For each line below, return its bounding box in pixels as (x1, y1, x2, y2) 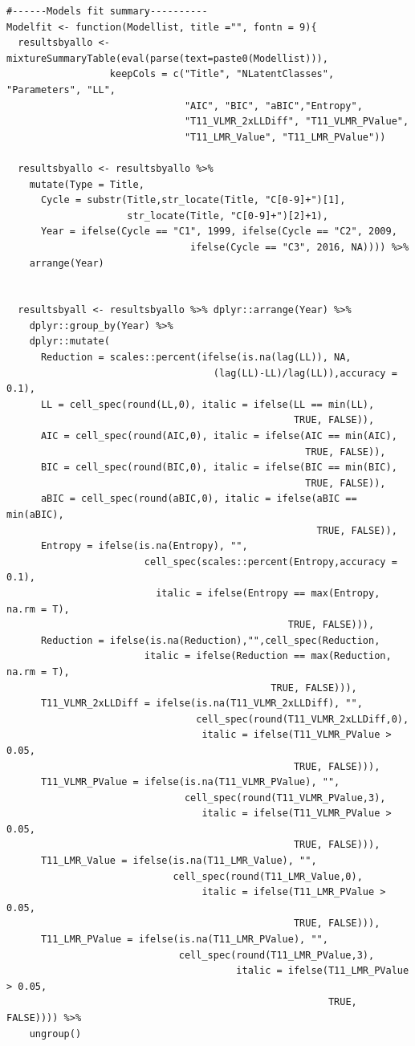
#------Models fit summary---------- (6, 6, 208, 17)
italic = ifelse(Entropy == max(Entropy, (156, 587, 380, 599)
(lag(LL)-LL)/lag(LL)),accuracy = (213, 367, 397, 379)
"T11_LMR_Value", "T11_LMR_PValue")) (184, 131, 386, 143)
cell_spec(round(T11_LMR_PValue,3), (178, 949, 375, 961)
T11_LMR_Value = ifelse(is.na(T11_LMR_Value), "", (40, 855, 317, 867)
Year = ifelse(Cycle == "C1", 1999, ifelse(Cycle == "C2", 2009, (40, 226, 397, 238)
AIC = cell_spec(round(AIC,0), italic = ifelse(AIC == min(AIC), (40, 430, 397, 442)
